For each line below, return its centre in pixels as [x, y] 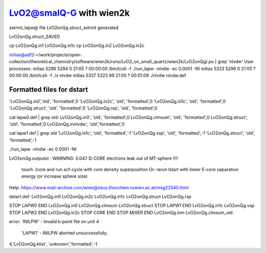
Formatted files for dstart [49, 90]
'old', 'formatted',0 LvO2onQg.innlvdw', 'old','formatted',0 [67, 124]
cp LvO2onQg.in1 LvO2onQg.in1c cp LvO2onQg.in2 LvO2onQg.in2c [77, 46]
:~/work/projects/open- [58, 55]
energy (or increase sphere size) [54, 176]
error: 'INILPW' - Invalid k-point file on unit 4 [54, 221]
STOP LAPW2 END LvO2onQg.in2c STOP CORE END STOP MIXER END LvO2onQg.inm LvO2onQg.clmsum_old [121, 213]
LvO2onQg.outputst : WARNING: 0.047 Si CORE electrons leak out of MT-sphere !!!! [94, 158]
